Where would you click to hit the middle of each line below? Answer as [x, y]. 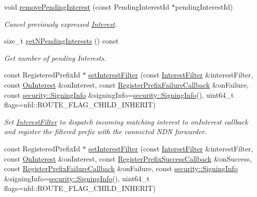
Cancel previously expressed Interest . [61, 24]
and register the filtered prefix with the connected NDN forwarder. [105, 131]
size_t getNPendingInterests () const [61, 41]
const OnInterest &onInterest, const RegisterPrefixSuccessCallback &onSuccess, [128, 158]
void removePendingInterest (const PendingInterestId [87, 7]
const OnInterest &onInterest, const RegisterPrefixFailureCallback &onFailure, [126, 84]
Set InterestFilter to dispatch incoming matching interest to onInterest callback [126, 121]
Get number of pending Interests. [55, 57]
